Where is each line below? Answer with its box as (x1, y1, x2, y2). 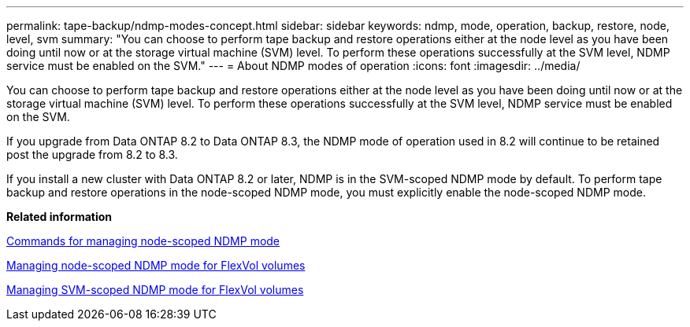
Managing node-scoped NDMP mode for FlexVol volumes (6, 259, 306, 272)
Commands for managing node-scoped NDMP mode (6, 234, 280, 248)
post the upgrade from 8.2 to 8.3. (6, 148, 178, 161)
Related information (6, 210, 113, 223)
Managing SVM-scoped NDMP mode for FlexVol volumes (6, 283, 304, 296)
